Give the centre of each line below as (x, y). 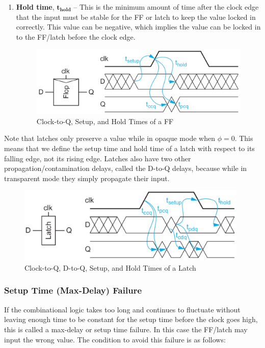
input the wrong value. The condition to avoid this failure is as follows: (115, 339)
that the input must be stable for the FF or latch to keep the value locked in (136, 17)
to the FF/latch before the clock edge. (76, 36)
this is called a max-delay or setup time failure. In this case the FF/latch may (126, 329)
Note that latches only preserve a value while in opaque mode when (110, 138)
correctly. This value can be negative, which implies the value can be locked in (138, 27)
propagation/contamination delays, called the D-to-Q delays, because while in (126, 168)
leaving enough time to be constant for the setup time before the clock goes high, (131, 319)
